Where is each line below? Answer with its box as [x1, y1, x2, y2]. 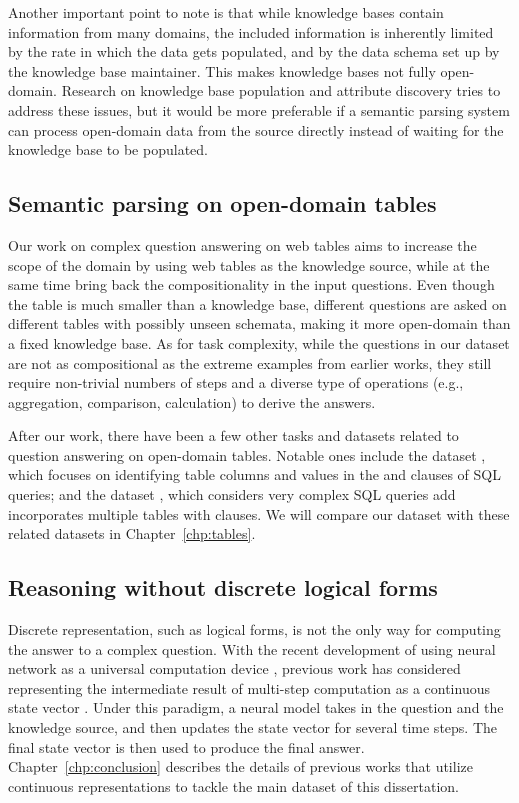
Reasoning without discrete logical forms [8, 572, 438, 603]
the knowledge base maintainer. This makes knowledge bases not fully [8, 60, 436, 81]
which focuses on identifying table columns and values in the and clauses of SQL [8, 464, 501, 485]
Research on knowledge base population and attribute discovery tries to [61, 80, 501, 101]
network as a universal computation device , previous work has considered [8, 658, 461, 679]
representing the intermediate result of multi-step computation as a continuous [8, 677, 490, 698]
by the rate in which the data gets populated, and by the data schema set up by [8, 41, 500, 62]
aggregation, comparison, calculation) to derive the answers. [8, 391, 376, 412]
